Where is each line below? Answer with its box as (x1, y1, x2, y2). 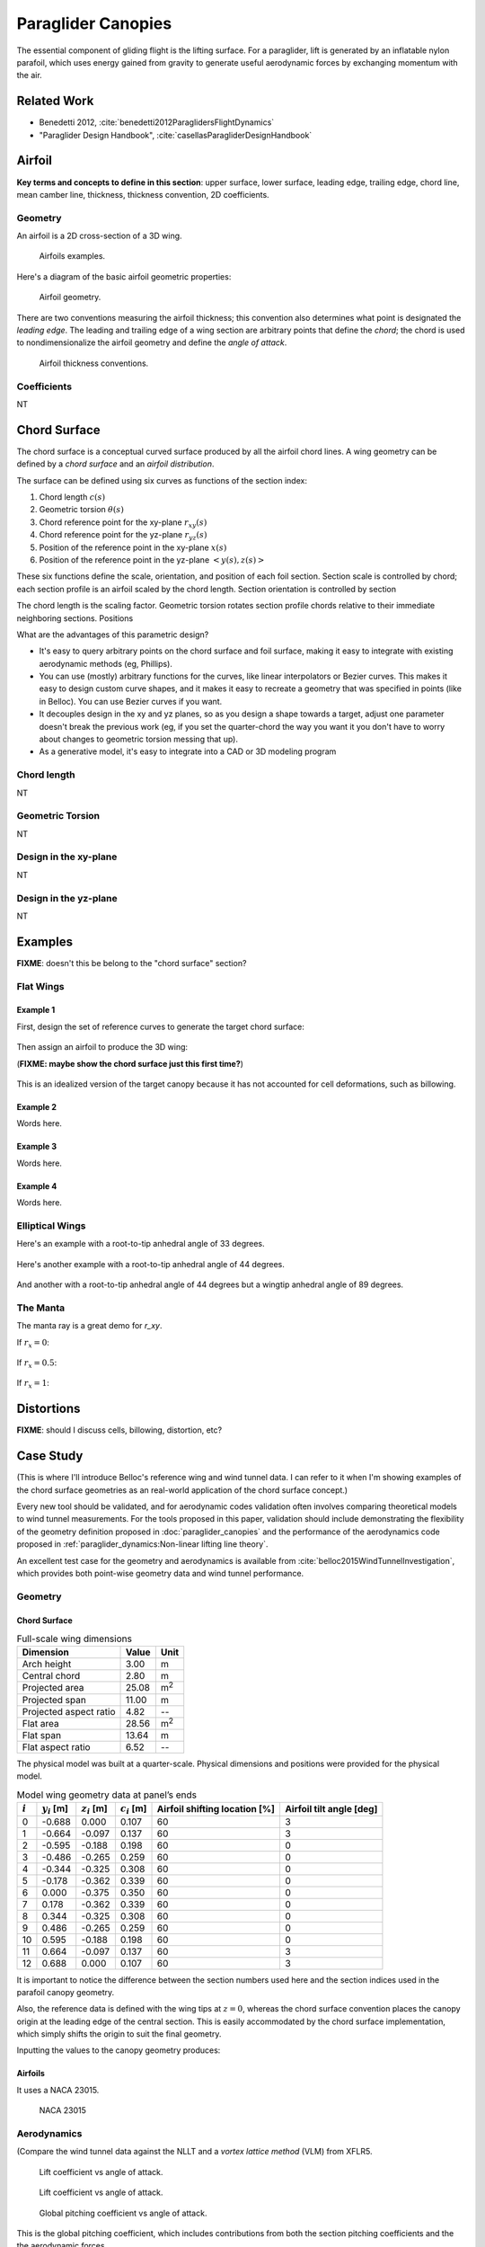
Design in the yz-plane (16, 892, 118, 904)
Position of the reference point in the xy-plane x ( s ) (39, 542, 227, 553)
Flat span (22, 1728, 62, 1741)
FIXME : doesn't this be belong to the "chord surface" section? (16, 957, 247, 968)
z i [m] (81, 1802, 108, 1816)
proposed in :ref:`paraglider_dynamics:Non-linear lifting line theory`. (16, 1539, 269, 1550)
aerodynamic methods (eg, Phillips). (39, 658, 172, 669)
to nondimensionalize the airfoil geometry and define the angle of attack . (16, 337, 287, 348)
